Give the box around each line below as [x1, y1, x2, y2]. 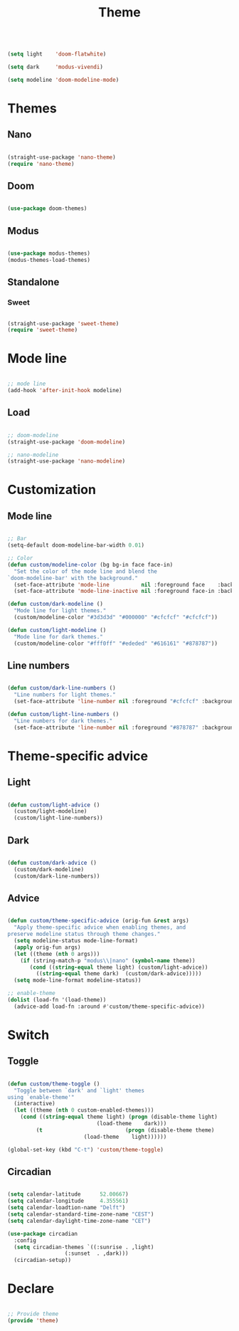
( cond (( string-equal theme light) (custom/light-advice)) [29, 964, 208, 971]
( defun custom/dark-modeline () [7, 601, 103, 608]
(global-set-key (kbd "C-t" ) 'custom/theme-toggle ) [7, 1146, 164, 1153]
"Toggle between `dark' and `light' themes [14, 1087, 144, 1094]
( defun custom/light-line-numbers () [7, 710, 119, 717]
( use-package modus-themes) [7, 250, 91, 257]
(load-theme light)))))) [83, 1133, 167, 1140]
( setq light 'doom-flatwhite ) [7, 51, 107, 58]
